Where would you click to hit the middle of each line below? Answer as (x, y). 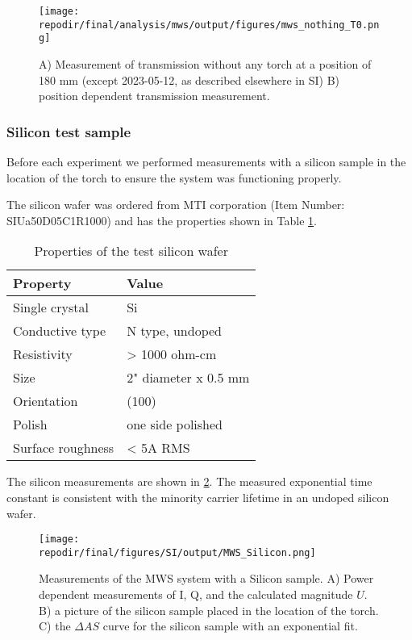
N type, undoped (174, 331)
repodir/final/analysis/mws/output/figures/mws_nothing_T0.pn (209, 25)
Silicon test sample (69, 131)
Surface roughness (64, 448)
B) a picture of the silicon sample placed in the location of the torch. (209, 610)
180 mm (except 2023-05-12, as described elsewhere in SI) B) (189, 79)
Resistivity (43, 354)
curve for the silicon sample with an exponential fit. (230, 626)
